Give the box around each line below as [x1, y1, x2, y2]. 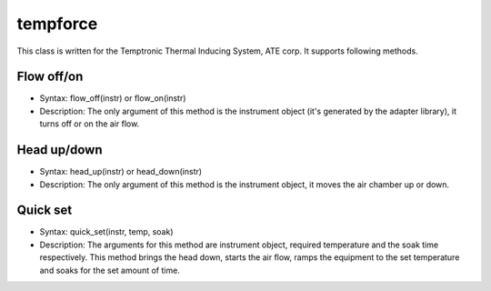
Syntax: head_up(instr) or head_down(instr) [39, 166, 203, 177]
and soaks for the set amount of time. [39, 265, 181, 276]
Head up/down [16, 142, 104, 158]
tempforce [16, 14, 98, 34]
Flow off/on [16, 69, 84, 85]
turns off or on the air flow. [39, 118, 140, 129]
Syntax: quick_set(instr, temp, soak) [39, 226, 174, 237]
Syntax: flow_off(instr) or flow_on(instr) [39, 93, 186, 104]
